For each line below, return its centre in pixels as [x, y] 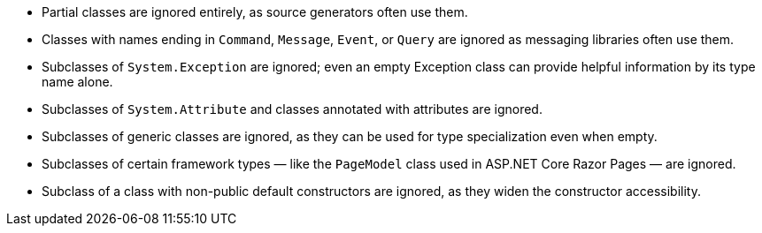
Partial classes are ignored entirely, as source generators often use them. [255, 12]
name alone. [77, 82]
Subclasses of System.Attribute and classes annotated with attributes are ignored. [292, 109]
